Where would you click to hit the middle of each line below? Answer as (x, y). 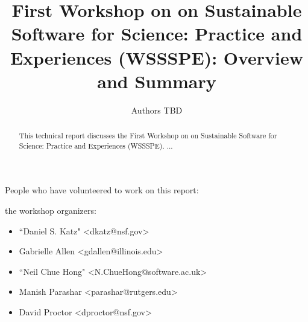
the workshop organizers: (51, 210)
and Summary (157, 81)
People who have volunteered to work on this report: (102, 190)
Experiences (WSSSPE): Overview (157, 57)
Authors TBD (157, 110)
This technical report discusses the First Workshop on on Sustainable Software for (148, 136)
